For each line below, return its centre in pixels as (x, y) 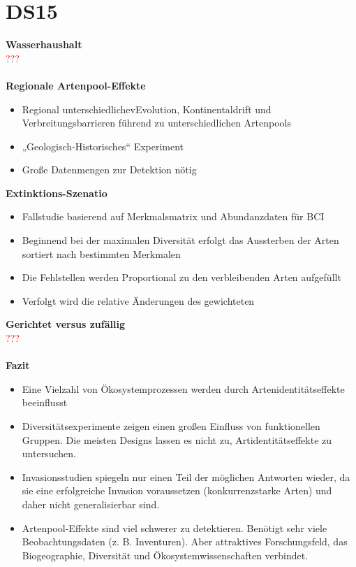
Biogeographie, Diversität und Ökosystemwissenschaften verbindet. (165, 555)
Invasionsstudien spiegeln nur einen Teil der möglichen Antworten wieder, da (186, 476)
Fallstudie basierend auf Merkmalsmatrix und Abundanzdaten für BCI (173, 216)
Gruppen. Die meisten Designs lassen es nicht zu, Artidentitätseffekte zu (177, 439)
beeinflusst (45, 402)
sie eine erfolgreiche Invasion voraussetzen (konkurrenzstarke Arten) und (177, 490)
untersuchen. (49, 453)
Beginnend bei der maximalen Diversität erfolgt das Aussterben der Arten (180, 240)
